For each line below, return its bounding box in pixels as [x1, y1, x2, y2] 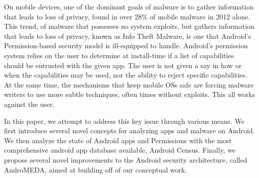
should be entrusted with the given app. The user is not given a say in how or [4, 60, 242, 70]
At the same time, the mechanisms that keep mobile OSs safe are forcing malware [4, 79, 254, 89]
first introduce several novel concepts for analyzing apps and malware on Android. [4, 125, 255, 136]
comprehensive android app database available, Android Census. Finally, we [4, 145, 236, 155]
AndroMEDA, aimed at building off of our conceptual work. [4, 164, 187, 175]
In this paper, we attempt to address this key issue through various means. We [4, 115, 245, 126]
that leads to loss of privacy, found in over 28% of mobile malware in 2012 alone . [4, 11, 251, 21]
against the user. [4, 98, 55, 109]
